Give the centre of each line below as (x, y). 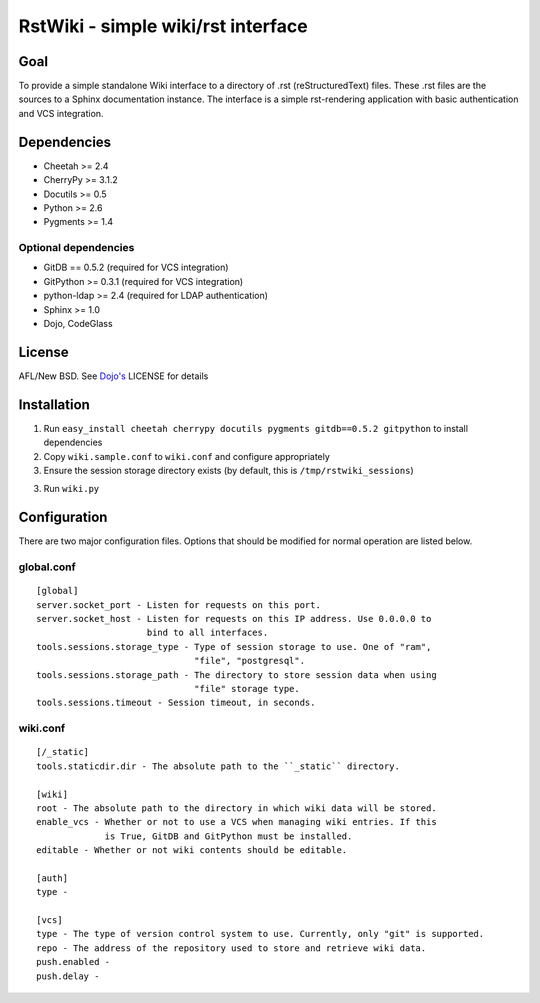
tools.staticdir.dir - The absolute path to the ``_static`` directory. (218, 766)
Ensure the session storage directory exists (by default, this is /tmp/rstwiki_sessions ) (228, 470)
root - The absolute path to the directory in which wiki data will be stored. (236, 808)
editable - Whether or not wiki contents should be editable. (192, 850)
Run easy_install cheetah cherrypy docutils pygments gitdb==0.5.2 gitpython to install (256, 428)
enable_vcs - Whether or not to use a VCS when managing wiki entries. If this (236, 822)
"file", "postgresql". (249, 661)
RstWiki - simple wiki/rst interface (163, 26)
